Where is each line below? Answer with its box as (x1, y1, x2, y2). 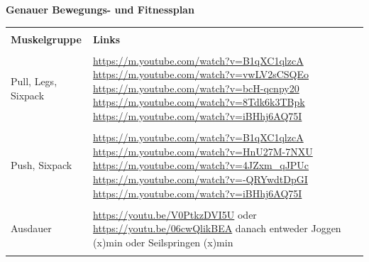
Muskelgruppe (11, 31, 82, 46)
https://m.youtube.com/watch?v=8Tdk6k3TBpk (93, 94, 305, 109)
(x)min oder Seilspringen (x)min (93, 234, 233, 249)
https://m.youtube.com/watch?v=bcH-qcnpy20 (93, 80, 299, 95)
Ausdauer (11, 221, 52, 236)
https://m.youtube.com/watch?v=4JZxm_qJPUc (93, 158, 309, 173)
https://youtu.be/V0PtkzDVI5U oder (93, 207, 257, 222)
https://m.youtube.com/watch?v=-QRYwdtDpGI (93, 171, 308, 186)
